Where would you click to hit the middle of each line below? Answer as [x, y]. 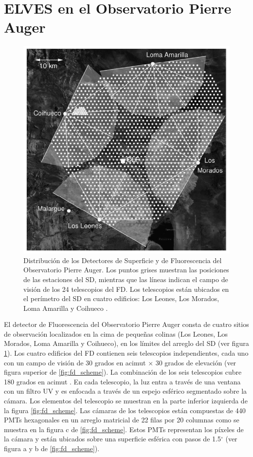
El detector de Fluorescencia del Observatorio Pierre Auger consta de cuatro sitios [126, 324]
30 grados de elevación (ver [196, 362]
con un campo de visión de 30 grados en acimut [75, 362]
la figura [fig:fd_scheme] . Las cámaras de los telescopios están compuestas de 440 [125, 410]
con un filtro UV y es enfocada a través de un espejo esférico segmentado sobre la [126, 391]
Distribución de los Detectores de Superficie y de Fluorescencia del [123, 260]
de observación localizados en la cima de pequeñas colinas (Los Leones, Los [116, 333]
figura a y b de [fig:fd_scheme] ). [52, 448]
